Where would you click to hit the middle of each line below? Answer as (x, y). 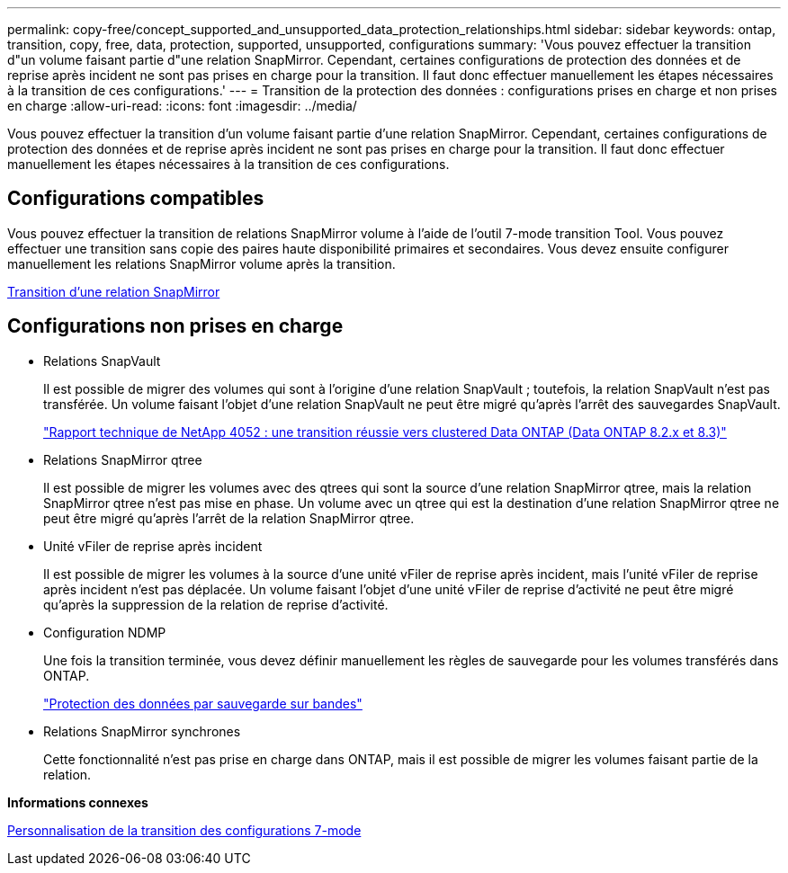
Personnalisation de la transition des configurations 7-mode (184, 830)
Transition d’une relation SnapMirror (114, 291)
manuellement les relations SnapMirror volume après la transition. (201, 263)
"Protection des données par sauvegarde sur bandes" (203, 703)
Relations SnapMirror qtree (123, 459)
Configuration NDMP (105, 632)
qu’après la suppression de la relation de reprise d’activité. (216, 604)
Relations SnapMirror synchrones (142, 731)
